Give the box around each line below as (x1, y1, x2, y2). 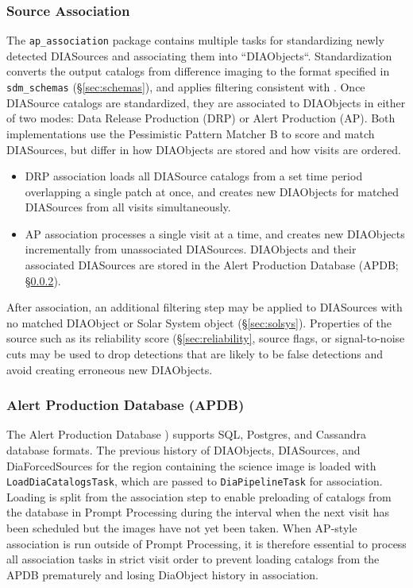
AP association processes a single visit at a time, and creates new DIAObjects (25, 225, 405, 242)
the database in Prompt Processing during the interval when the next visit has (6, 504, 390, 520)
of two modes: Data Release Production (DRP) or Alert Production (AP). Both (6, 110, 396, 126)
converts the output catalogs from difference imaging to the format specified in (6, 63, 390, 79)
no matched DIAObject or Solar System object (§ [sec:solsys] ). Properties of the (6, 314, 392, 331)
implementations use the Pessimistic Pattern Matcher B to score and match (6, 125, 375, 141)
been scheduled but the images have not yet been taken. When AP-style (6, 520, 357, 536)
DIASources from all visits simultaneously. (25, 199, 231, 215)
